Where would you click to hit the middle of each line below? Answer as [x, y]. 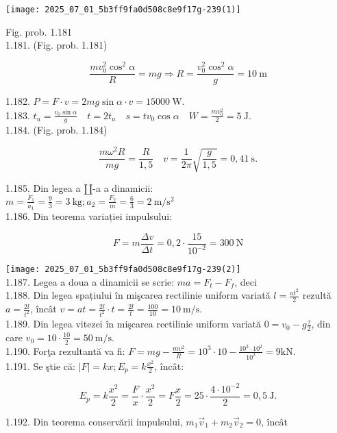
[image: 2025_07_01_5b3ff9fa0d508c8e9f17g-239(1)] [123, 10]
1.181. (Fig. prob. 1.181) [57, 45]
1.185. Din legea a [43, 188]
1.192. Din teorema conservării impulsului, [94, 421]
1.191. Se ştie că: [40, 366]
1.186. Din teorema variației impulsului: [89, 216]
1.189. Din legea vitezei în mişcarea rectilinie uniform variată [133, 324]
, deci [246, 281]
